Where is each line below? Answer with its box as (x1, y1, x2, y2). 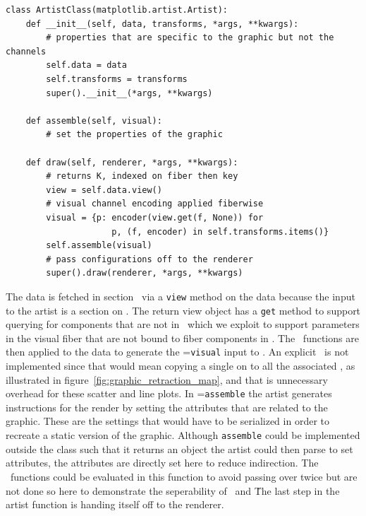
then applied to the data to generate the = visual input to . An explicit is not (6, 344, 349, 359)
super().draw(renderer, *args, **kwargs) (46, 268, 243, 278)
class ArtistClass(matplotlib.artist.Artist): (6, 5, 228, 15)
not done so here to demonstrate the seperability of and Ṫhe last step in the (6, 483, 340, 498)
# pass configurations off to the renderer (46, 254, 253, 264)
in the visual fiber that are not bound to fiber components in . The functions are (6, 330, 359, 345)
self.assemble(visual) (46, 240, 152, 251)
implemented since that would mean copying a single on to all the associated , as (6, 358, 355, 373)
